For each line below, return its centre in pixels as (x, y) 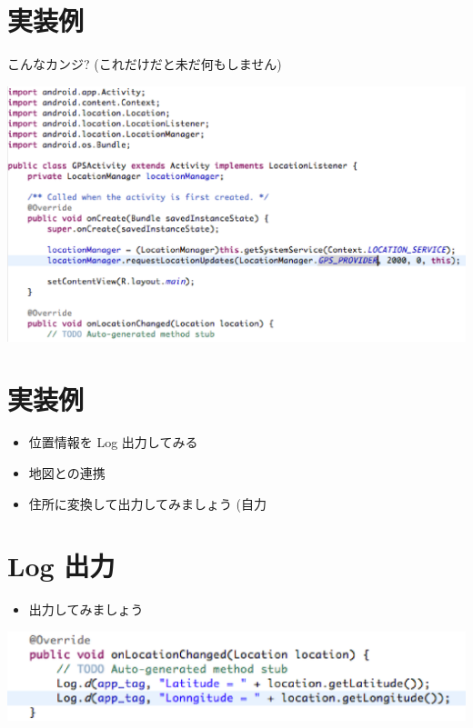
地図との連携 (67, 473)
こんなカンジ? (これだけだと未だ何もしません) (145, 64)
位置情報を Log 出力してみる (113, 442)
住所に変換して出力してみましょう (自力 (148, 503)
